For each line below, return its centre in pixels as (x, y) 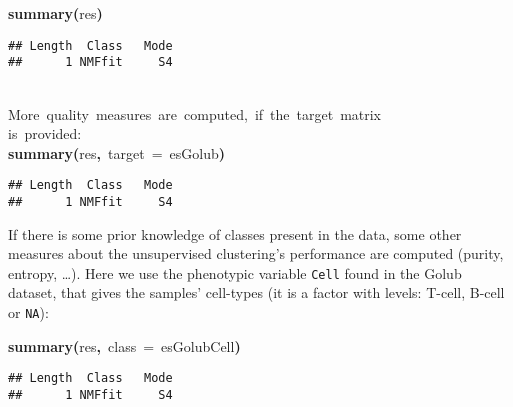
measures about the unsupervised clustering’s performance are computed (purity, (256, 253)
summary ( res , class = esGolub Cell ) (124, 345)
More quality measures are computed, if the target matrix (195, 113)
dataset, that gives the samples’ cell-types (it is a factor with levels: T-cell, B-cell (256, 292)
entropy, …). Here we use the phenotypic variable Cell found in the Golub (235, 272)
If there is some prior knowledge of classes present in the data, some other (235, 233)
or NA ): (28, 312)
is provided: (45, 133)
